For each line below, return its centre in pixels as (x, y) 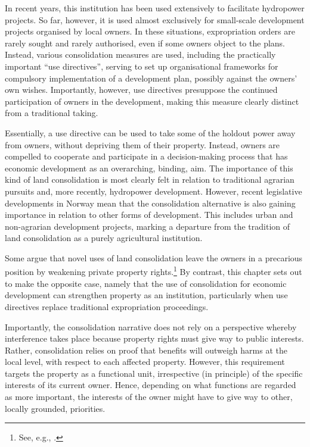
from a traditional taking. (52, 113)
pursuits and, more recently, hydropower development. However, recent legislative (154, 191)
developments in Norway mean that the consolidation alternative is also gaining (150, 203)
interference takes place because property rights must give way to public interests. (154, 338)
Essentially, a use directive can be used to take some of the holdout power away (150, 132)
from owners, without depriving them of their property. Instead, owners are (142, 144)
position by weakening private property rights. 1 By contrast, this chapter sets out (154, 271)
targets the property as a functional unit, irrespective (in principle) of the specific (154, 373)
